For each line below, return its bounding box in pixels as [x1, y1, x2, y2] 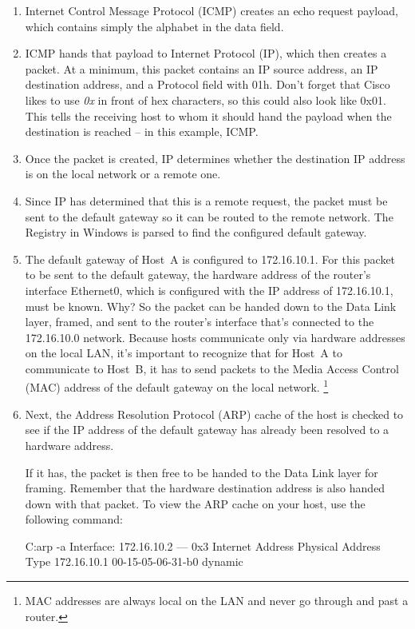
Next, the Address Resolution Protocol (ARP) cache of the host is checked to [25, 405, 404, 422]
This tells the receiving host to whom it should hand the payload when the [25, 107, 392, 124]
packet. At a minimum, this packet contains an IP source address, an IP [25, 60, 378, 77]
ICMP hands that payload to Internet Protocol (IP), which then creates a [25, 45, 387, 62]
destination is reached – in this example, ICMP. [25, 123, 259, 140]
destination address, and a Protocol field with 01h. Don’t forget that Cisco [25, 76, 390, 93]
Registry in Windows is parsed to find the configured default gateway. [25, 224, 367, 241]
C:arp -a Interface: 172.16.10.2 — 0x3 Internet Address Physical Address [25, 537, 381, 554]
